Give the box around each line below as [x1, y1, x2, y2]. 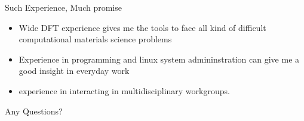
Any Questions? [5, 104, 63, 117]
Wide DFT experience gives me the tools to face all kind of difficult [19, 21, 266, 33]
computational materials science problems [19, 33, 172, 45]
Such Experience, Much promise [5, 1, 122, 13]
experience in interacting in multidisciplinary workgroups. [19, 84, 230, 97]
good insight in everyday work [19, 64, 130, 77]
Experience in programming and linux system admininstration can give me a [19, 52, 300, 65]
